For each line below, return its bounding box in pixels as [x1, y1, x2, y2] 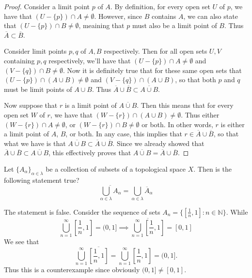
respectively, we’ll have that [48, 55, 131, 65]
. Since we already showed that [112, 138, 205, 148]
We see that [4, 236, 39, 247]
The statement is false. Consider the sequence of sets [4, 206, 160, 217]
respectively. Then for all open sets [104, 46, 207, 56]
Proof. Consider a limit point [4, 1, 90, 11]
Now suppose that [4, 100, 58, 110]
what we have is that [4, 138, 66, 148]
